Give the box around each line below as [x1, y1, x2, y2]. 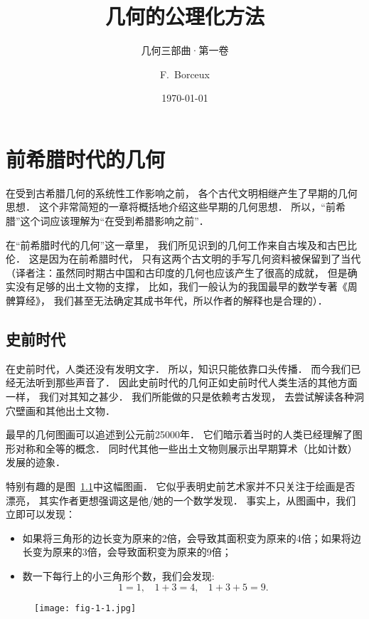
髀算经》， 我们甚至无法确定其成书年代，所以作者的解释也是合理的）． [6, 293, 328, 307]
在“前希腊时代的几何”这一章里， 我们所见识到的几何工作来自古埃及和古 [6, 237, 337, 252]
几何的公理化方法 [105, 1, 264, 31]
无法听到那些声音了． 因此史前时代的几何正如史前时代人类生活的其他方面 [15, 375, 358, 390]
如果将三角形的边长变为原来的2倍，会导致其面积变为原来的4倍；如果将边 [22, 530, 361, 545]
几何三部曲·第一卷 [141, 43, 229, 58]
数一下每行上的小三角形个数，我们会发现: [22, 568, 215, 583]
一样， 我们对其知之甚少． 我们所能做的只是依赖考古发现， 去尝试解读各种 [6, 388, 354, 403]
